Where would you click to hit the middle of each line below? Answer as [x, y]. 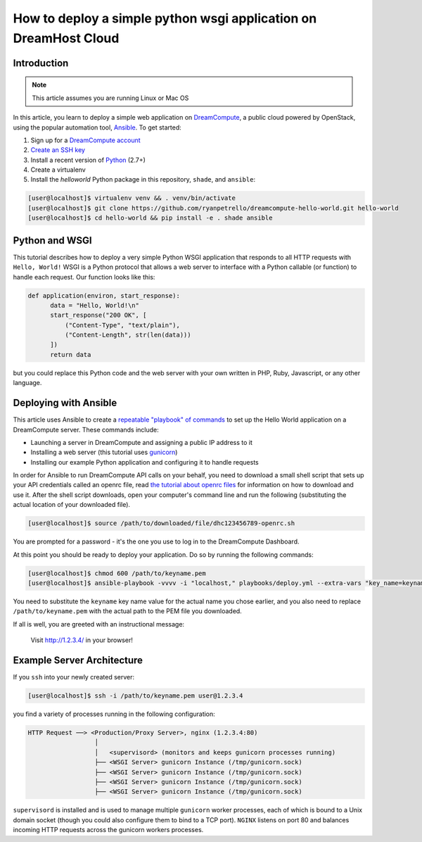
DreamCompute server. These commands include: [86, 429]
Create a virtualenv [58, 170]
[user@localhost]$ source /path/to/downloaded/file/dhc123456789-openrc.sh [161, 523]
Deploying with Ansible [65, 403]
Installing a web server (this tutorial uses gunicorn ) [104, 452]
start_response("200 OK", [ [98, 315]
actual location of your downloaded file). [71, 505]
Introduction [41, 63]
